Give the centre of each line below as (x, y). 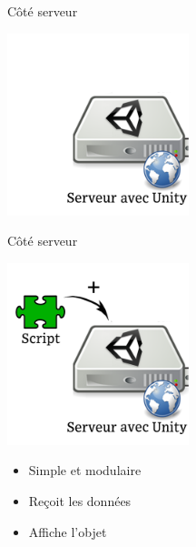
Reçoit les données (80, 500)
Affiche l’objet (68, 531)
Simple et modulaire (85, 470)
